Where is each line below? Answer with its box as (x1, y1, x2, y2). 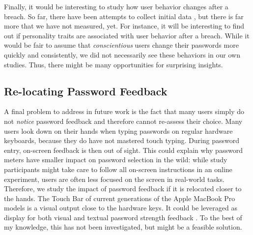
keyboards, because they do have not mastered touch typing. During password (4, 135, 240, 146)
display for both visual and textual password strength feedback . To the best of (4, 212, 242, 222)
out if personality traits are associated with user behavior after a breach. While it (4, 30, 250, 40)
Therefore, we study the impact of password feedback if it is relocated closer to (4, 183, 242, 194)
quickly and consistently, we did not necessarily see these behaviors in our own (4, 49, 240, 59)
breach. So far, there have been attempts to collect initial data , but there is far (4, 11, 244, 21)
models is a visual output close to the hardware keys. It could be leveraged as (4, 203, 237, 213)
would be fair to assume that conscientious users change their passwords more (4, 40, 239, 50)
